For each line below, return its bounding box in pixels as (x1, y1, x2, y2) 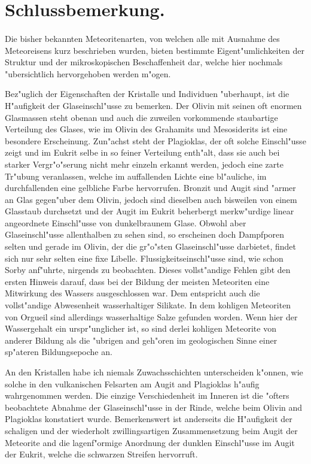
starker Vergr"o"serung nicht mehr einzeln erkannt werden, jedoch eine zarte (5, 157, 283, 170)
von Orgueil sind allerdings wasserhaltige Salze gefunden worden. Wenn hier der (5, 310, 298, 323)
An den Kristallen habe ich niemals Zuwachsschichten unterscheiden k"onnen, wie (5, 366, 303, 378)
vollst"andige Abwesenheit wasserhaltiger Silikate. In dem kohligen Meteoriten (5, 299, 291, 311)
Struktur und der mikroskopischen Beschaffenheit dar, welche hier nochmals (5, 56, 283, 68)
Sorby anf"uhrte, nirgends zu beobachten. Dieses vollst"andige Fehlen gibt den (5, 263, 291, 276)
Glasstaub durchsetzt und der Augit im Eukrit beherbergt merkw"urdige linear (5, 205, 294, 217)
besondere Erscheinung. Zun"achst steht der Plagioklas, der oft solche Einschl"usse (5, 134, 306, 147)
